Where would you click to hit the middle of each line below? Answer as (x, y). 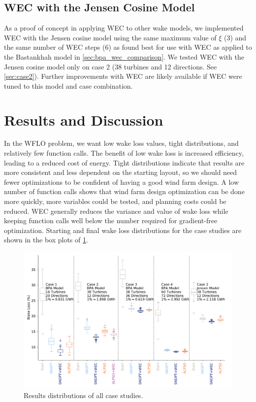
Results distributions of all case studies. (83, 395)
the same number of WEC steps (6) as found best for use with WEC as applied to (128, 47)
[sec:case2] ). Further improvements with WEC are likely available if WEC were (123, 76)
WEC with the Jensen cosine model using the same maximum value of (110, 37)
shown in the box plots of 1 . (46, 240)
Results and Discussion (84, 119)
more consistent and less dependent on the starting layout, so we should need (121, 172)
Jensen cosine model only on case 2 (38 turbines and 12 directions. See (111, 66)
